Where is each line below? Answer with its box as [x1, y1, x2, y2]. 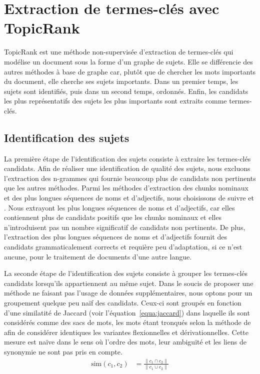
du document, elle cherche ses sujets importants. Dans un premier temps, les [4, 76, 238, 86]
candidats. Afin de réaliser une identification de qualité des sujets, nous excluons [4, 163, 250, 173]
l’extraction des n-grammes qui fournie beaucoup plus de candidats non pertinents [4, 172, 256, 183]
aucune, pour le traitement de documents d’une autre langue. [4, 251, 192, 261]
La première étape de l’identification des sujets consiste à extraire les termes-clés [4, 153, 251, 163]
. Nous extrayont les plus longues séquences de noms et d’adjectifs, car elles [4, 202, 235, 212]
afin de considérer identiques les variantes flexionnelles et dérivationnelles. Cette [4, 326, 249, 337]
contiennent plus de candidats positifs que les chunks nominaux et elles [4, 212, 221, 222]
